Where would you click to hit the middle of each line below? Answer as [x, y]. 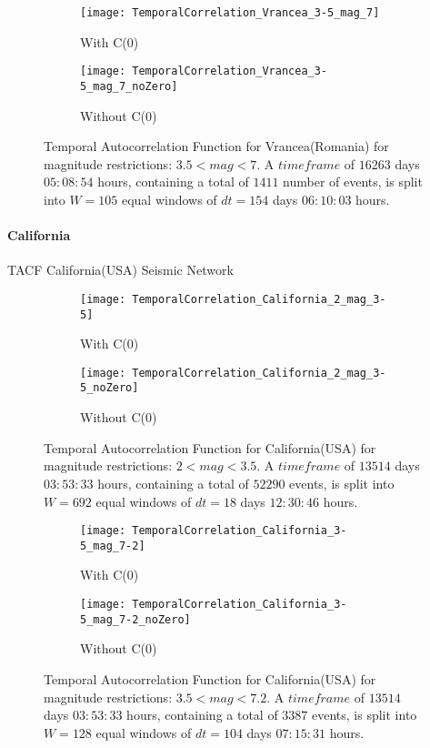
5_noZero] [110, 388]
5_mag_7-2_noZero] [135, 619]
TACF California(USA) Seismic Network [120, 270]
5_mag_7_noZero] [129, 86]
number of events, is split [353, 182]
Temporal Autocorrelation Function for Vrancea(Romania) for [216, 146]
